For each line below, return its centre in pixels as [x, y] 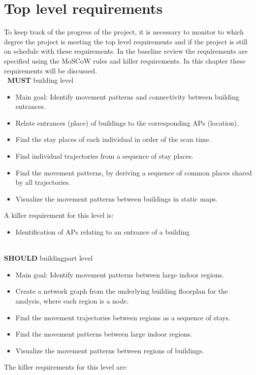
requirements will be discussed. [50, 70]
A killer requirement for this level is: [59, 215]
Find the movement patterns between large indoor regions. [104, 334]
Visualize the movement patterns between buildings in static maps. [117, 198]
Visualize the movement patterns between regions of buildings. [110, 350]
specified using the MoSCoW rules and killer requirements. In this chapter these [125, 60]
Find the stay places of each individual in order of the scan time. [113, 139]
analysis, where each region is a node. [72, 301]
